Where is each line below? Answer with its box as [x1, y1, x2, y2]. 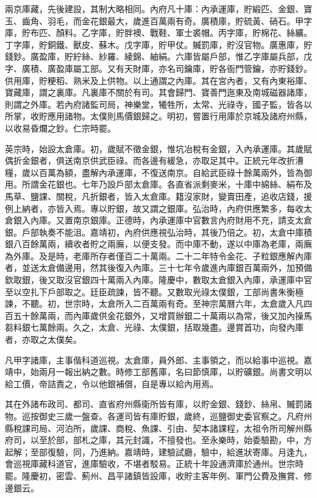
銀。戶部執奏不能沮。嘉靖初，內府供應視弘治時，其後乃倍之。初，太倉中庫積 [5, 225, 312, 238]
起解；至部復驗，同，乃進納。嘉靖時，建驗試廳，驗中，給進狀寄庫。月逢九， [5, 445, 312, 458]
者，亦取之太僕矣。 [5, 333, 82, 346]
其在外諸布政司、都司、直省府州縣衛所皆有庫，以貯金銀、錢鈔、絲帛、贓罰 [5, 398, 304, 410]
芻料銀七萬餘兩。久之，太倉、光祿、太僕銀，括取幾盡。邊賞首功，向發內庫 [5, 321, 304, 334]
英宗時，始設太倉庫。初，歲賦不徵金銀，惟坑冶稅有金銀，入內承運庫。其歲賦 [5, 142, 312, 155]
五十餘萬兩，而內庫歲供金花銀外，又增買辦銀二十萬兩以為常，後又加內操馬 [13, 309, 312, 321]
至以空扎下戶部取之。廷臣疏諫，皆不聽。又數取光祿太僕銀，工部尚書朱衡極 [5, 285, 304, 298]
